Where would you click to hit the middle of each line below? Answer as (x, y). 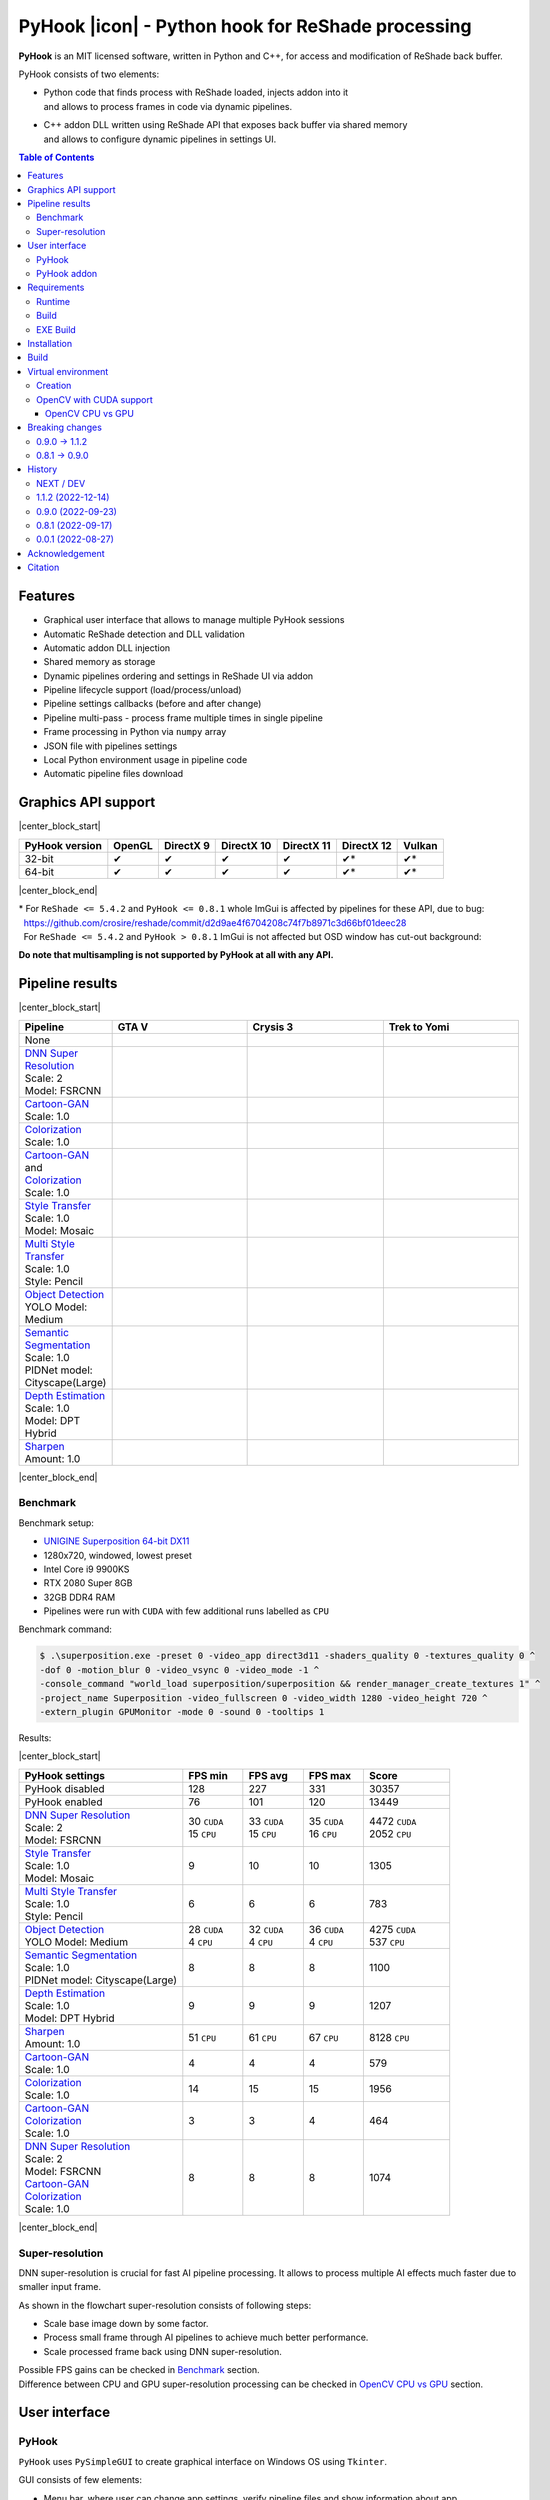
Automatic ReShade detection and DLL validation (144, 634)
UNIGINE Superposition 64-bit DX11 (116, 1541)
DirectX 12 (366, 845)
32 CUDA (266, 1929)
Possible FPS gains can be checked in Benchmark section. (139, 2370)
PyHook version (63, 845)
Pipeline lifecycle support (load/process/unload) (142, 690)
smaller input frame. (60, 2287)
